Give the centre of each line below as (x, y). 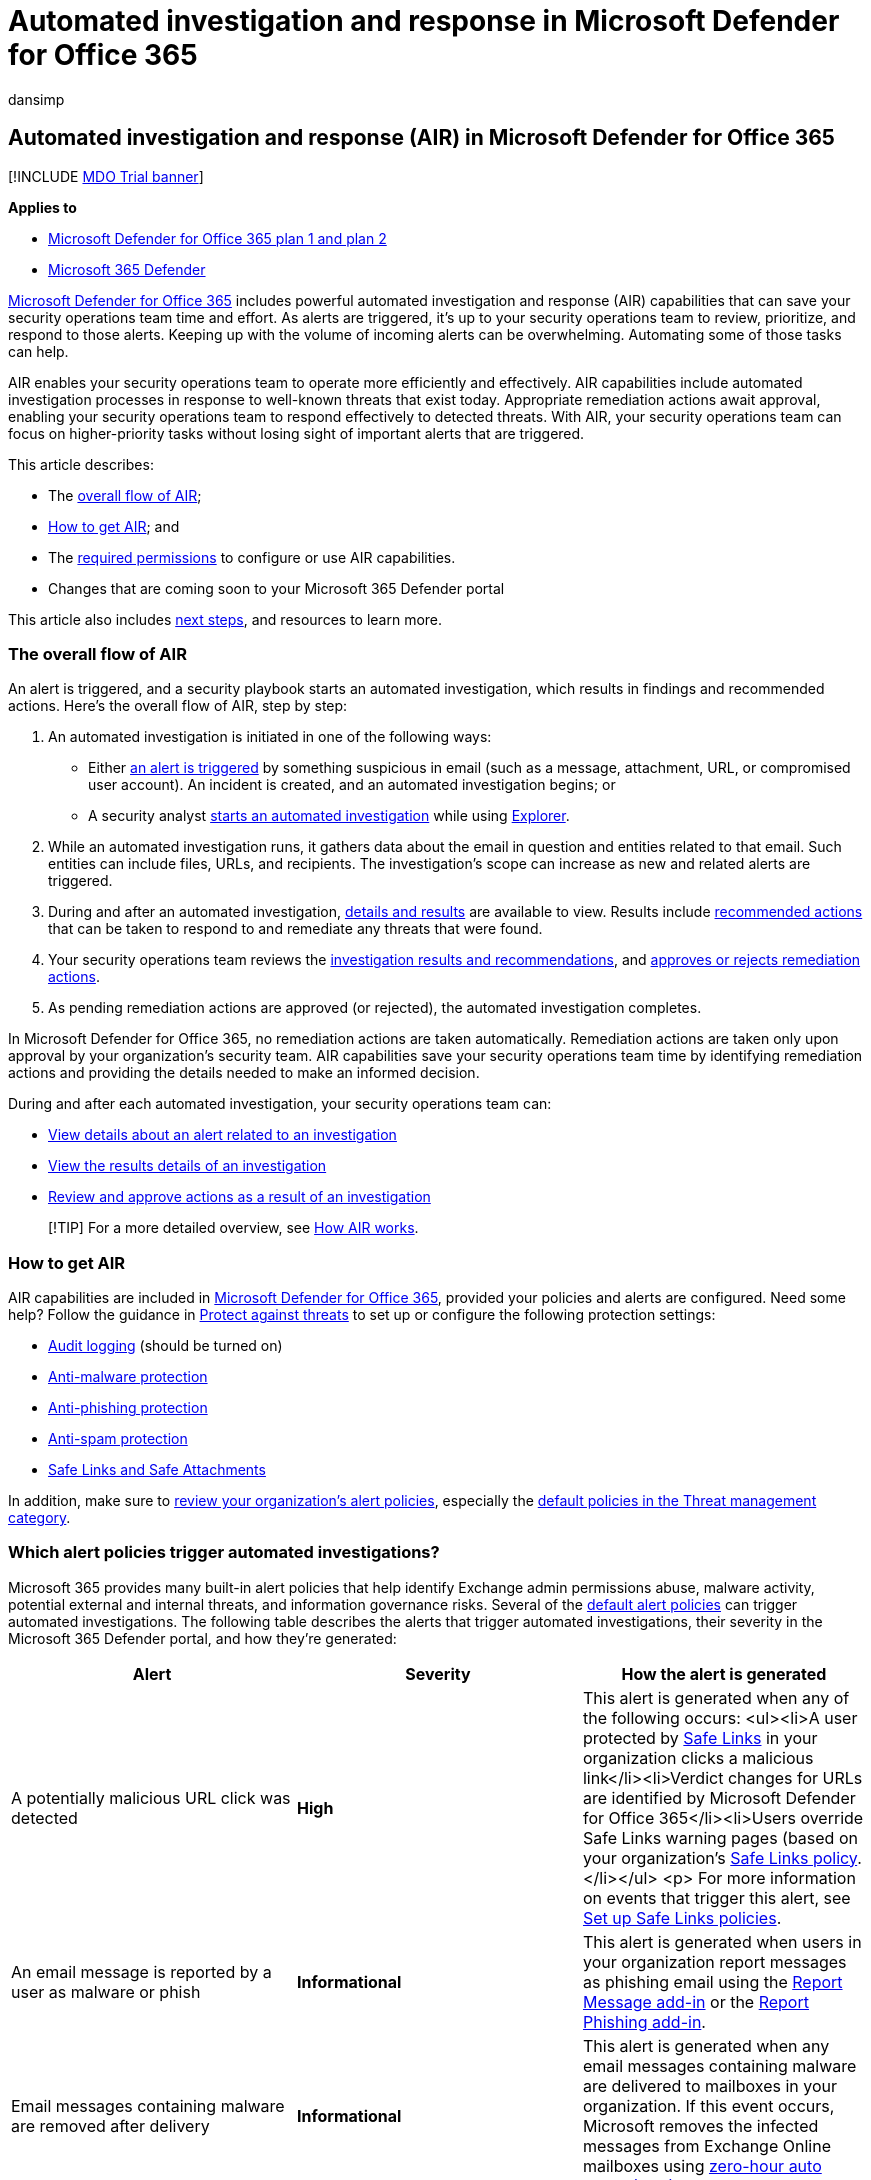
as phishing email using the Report (712, 1981)
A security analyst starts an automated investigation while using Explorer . (329, 816)
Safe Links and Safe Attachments (157, 1470)
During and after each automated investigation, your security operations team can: (280, 1104)
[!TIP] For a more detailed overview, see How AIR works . (233, 1228)
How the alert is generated (724, 1673)
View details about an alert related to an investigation (222, 1135)
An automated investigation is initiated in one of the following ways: (270, 737)
